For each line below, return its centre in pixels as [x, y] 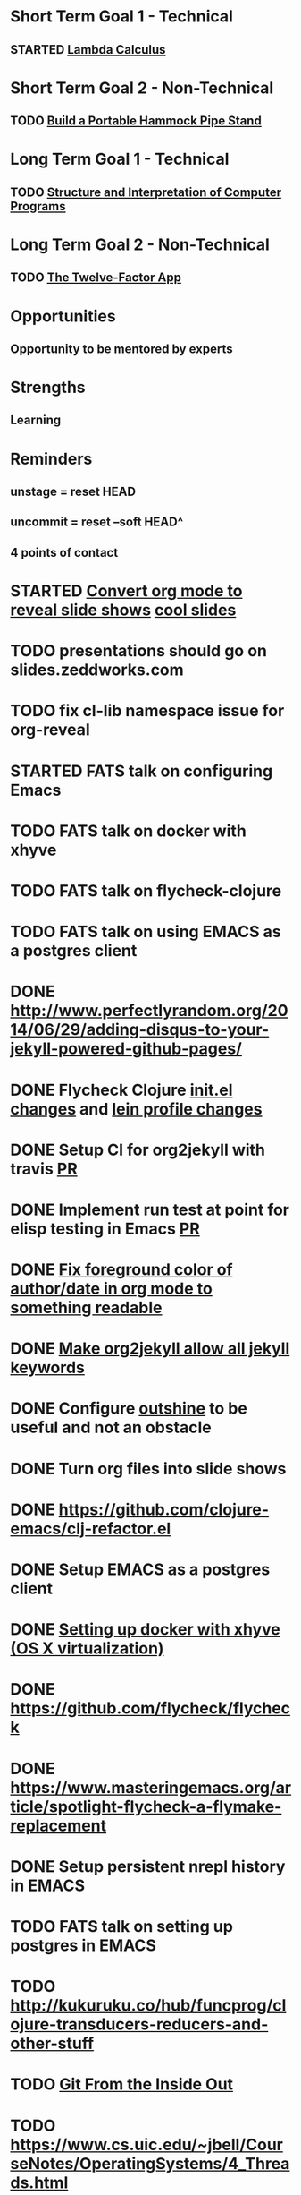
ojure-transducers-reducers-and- [139, 2024]
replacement [58, 1826]
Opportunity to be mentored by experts [121, 349]
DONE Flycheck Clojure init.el [121, 1090]
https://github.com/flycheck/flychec [150, 1708]
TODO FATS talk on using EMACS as [146, 932]
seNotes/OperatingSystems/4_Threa [150, 2163]
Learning [36, 420]
